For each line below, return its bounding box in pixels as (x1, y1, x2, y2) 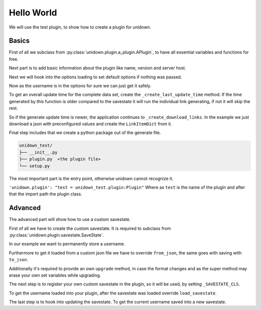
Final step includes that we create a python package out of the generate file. (9, 130, 161, 135)
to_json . (9, 257, 29, 263)
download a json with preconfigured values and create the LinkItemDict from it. (9, 121, 173, 127)
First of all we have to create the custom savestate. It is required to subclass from (9, 225, 171, 231)
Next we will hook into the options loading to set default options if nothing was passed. (9, 74, 182, 80)
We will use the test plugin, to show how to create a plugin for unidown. (9, 24, 151, 30)
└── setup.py (19, 163, 50, 169)
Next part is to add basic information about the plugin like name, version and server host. (9, 65, 186, 71)
